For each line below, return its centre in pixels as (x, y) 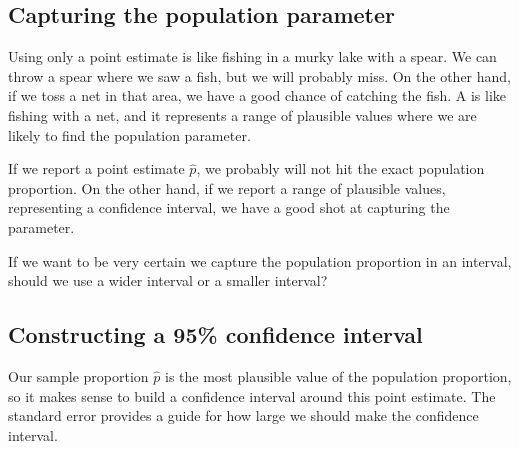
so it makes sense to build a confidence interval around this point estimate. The (252, 395)
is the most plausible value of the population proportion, (338, 375)
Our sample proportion (78, 375)
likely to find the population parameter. (129, 134)
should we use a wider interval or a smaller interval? (168, 280)
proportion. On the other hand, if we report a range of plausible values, (227, 187)
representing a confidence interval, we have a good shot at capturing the (229, 207)
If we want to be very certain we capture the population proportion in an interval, (260, 260)
